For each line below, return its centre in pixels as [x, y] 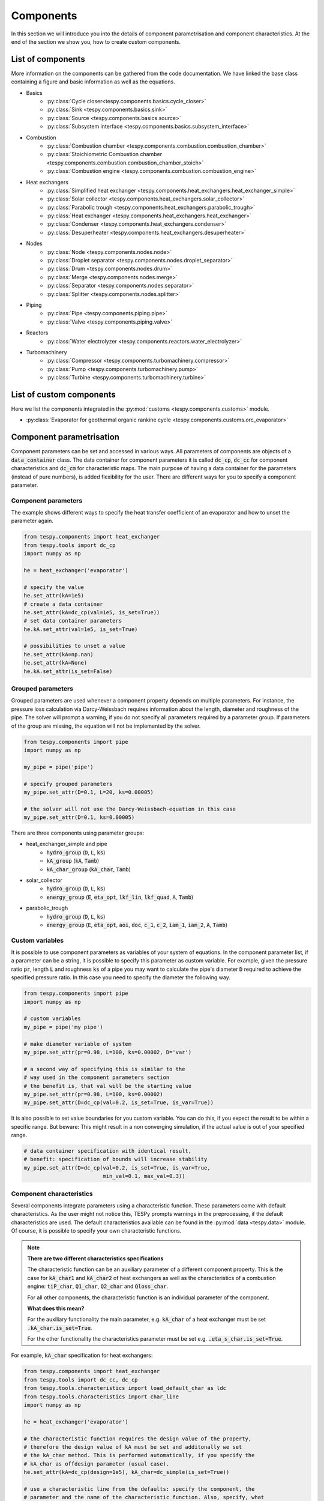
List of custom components [64, 394]
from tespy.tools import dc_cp [70, 545]
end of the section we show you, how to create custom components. [96, 41]
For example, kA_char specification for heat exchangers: [82, 1355]
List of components [48, 59]
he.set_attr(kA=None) [55, 663]
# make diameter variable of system [78, 1044]
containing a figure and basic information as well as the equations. [93, 82]
